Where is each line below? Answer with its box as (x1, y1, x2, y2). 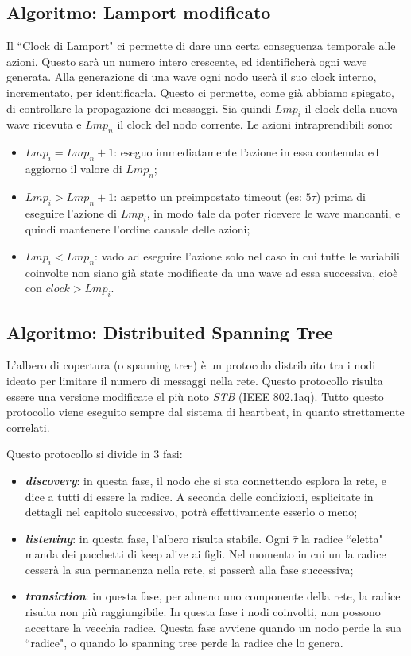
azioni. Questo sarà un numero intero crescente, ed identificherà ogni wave (6, 52, 367, 69)
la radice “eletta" (300, 530, 383, 546)
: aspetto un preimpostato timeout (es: (114, 187, 302, 204)
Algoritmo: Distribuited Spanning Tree (6, 319, 333, 344)
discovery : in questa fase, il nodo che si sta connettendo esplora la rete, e (25, 472, 386, 488)
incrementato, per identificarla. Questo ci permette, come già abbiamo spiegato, (6, 83, 394, 100)
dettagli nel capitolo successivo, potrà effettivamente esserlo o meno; (25, 504, 358, 520)
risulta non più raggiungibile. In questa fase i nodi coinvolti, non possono (25, 604, 381, 620)
